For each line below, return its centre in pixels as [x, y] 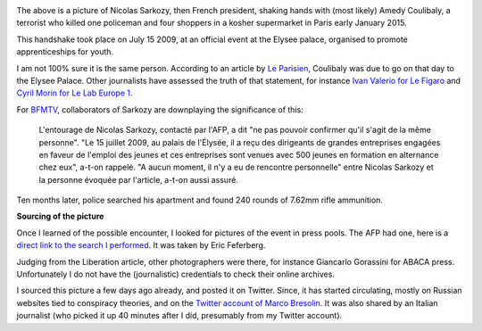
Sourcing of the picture [60, 216]
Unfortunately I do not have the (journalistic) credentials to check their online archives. [175, 274]
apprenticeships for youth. [65, 52]
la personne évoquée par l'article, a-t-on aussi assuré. [138, 179]
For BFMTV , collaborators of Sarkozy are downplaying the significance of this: [160, 109]
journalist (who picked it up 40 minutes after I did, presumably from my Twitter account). [179, 316]
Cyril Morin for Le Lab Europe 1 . [75, 93]
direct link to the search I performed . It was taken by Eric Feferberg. [141, 245]
